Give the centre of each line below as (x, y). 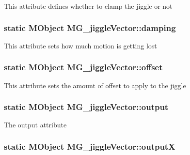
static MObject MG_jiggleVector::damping (90, 27)
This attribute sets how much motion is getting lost (80, 45)
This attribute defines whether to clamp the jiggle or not (88, 6)
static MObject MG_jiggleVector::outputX (90, 146)
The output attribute (35, 125)
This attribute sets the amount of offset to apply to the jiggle (95, 85)
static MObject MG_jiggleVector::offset (83, 67)
